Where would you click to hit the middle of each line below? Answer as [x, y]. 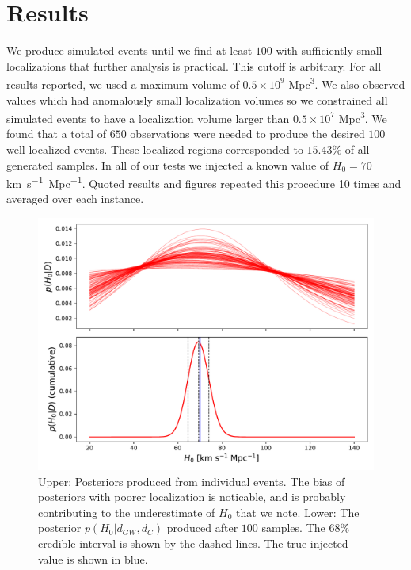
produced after [202, 528]
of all [357, 149]
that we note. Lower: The [298, 512]
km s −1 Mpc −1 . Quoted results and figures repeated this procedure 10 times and [204, 182]
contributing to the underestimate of [127, 512]
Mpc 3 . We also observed [347, 83]
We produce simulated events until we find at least [129, 50]
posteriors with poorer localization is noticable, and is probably [192, 497]
